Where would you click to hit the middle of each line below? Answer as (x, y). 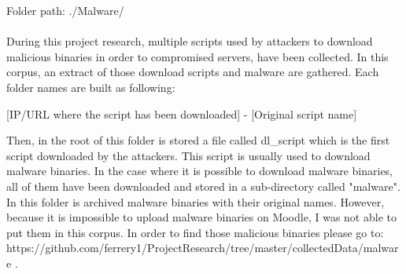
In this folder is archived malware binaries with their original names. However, (196, 201)
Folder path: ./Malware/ (65, 10)
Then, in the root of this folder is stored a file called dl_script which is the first (198, 140)
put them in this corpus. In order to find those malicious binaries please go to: (195, 232)
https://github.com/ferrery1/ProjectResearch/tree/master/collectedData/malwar (203, 248)
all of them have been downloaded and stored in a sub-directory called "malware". (203, 186)
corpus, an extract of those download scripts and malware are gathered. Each (193, 72)
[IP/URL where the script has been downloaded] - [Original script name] (182, 113)
